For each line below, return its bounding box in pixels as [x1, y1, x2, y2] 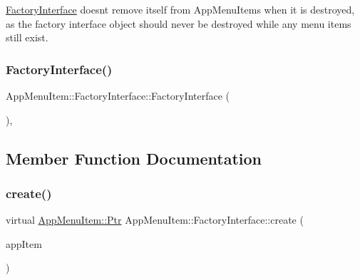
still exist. [6, 30, 48, 45]
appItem [6, 236, 42, 251]
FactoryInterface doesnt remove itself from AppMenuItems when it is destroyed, [6, 2, 355, 16]
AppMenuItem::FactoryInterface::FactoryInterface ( [6, 88, 230, 103]
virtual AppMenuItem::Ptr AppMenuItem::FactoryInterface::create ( [6, 212, 304, 227]
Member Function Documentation [6, 147, 262, 169]
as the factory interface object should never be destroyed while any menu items [6, 16, 351, 31]
